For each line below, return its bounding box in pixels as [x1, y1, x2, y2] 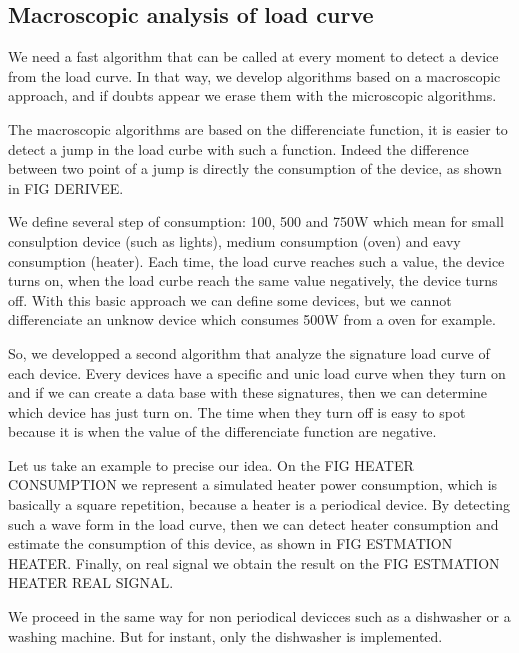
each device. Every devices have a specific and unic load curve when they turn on [8, 362, 506, 383]
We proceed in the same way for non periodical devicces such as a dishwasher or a [8, 606, 511, 627]
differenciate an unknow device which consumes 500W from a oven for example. [8, 309, 496, 330]
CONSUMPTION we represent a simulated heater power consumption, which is [8, 474, 498, 495]
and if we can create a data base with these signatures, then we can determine [8, 382, 488, 403]
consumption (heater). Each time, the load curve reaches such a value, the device [8, 250, 505, 271]
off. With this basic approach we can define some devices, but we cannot [8, 289, 452, 310]
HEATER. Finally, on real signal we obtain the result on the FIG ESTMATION [8, 552, 500, 573]
